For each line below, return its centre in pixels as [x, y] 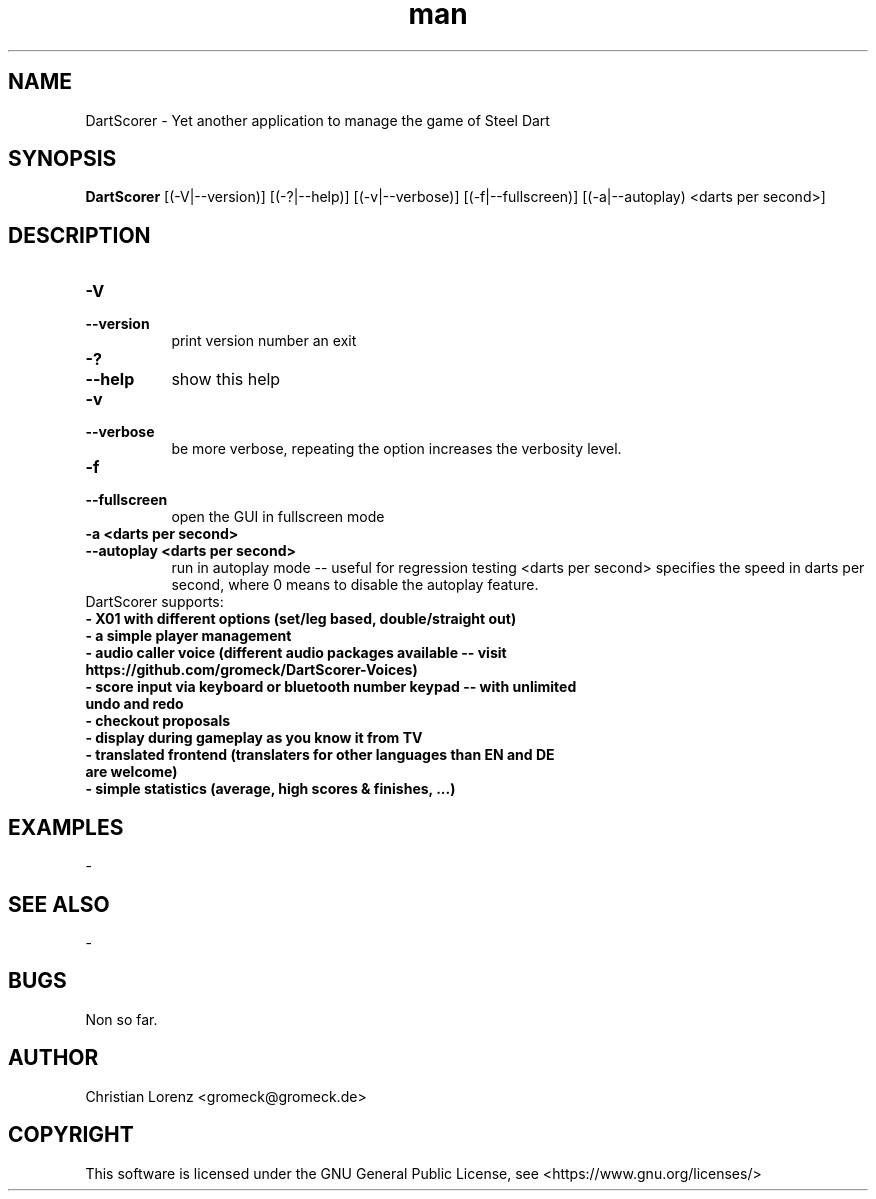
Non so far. [121, 1019]
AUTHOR [53, 1058]
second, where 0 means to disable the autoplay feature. [355, 585]
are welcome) [131, 772]
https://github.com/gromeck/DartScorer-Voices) [251, 670]
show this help [226, 379]
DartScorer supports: [154, 602]
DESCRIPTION [79, 235]
